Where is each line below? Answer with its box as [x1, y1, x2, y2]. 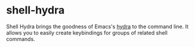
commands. [6, 35, 36, 42]
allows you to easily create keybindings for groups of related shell [6, 29, 168, 36]
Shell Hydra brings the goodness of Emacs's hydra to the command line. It [6, 23, 189, 30]
